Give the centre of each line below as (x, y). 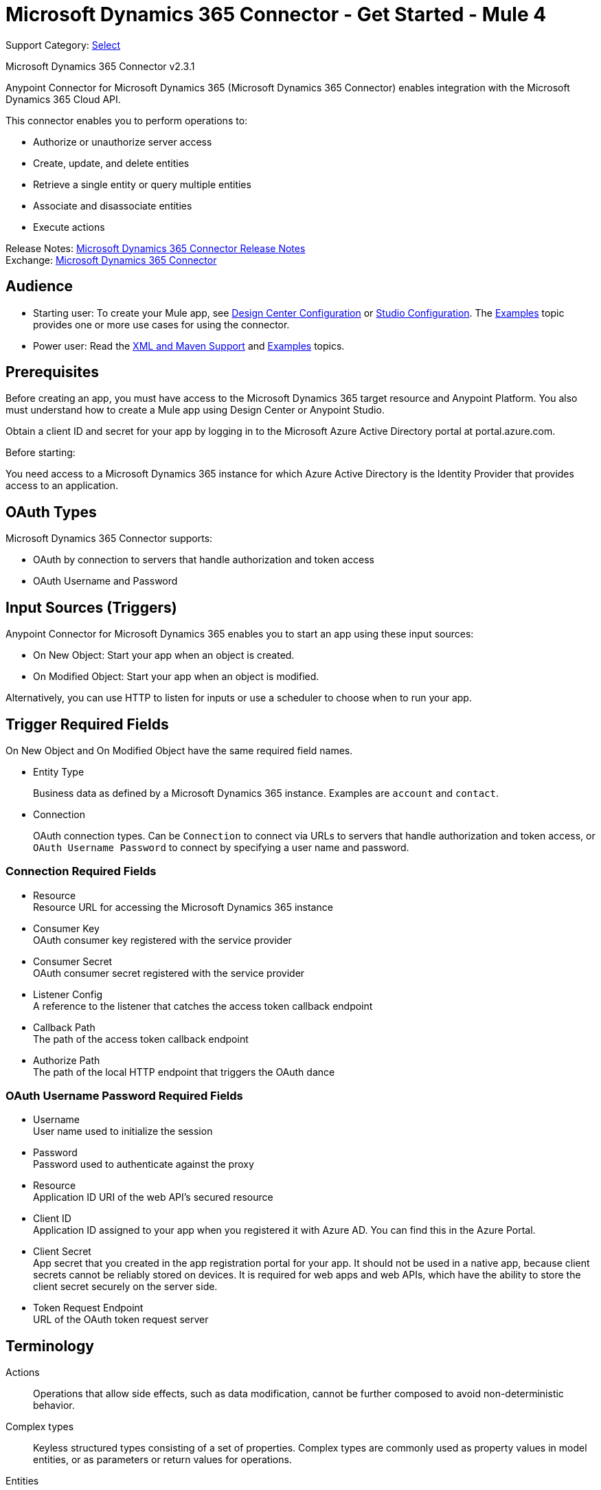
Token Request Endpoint (88, 1308)
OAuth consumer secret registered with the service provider (169, 973)
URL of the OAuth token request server (121, 1320)
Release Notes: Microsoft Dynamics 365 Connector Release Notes (156, 248)
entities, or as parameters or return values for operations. (162, 1460)
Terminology (50, 1346)
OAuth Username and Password (105, 581)
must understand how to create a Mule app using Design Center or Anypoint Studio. (195, 410)
